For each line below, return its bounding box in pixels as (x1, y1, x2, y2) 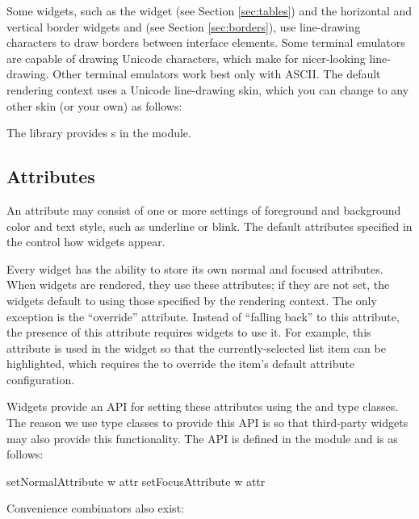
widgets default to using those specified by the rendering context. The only (6, 291, 377, 308)
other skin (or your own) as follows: (6, 97, 182, 114)
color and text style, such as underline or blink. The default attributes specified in (6, 217, 413, 234)
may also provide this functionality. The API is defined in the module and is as (6, 429, 398, 446)
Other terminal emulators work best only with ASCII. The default (52, 65, 381, 82)
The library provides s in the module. (6, 124, 191, 141)
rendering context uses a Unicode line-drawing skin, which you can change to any (6, 81, 409, 98)
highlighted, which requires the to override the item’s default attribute (6, 355, 354, 372)
